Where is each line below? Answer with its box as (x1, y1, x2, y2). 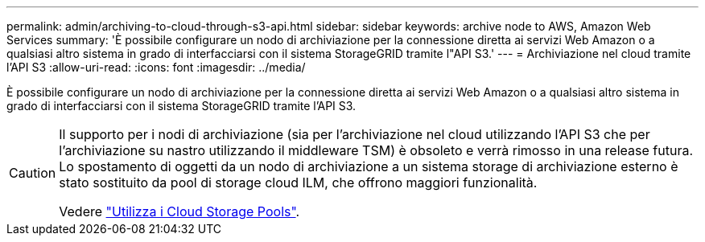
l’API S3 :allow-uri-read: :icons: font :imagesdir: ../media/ (6, 60, 306, 74)
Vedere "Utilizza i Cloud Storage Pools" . (59, 203, 300, 219)
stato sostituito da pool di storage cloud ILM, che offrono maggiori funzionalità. (59, 174, 538, 191)
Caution (9, 165, 56, 181)
